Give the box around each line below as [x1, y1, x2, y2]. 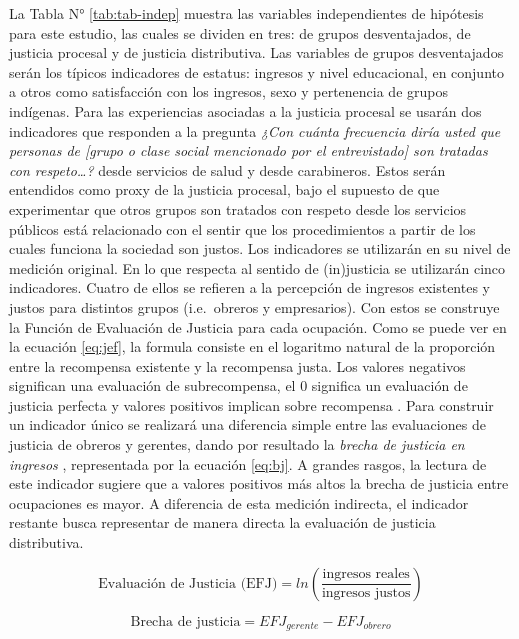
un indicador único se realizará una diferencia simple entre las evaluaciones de [9, 414, 486, 435]
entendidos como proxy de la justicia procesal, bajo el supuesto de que [9, 179, 440, 200]
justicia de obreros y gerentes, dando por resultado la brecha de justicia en [9, 434, 465, 455]
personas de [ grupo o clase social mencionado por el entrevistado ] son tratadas [9, 140, 488, 161]
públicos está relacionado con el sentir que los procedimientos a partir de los [9, 218, 476, 239]
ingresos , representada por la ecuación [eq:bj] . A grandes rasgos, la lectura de [9, 453, 487, 474]
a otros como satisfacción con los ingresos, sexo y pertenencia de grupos [9, 81, 448, 102]
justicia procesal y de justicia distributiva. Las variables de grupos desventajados [9, 42, 504, 63]
